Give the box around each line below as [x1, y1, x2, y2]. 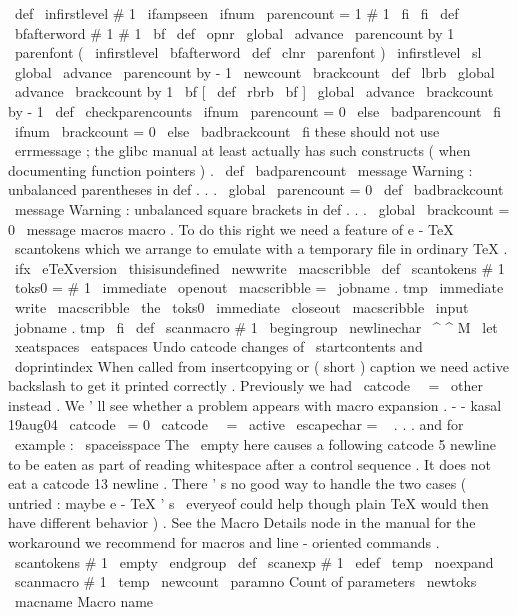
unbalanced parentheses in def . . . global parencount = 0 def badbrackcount [8, 179, 504, 200]
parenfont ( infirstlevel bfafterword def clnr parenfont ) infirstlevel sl [14, 42, 482, 63]
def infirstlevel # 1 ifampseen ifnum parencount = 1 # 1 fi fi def [14, 3, 459, 23]
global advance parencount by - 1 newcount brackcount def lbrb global [14, 61, 495, 82]
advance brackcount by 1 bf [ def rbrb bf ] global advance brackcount [14, 81, 494, 102]
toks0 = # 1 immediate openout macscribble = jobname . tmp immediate [14, 277, 504, 298]
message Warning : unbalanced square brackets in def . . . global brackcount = [14, 198, 510, 219]
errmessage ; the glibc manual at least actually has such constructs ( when [14, 140, 471, 161]
